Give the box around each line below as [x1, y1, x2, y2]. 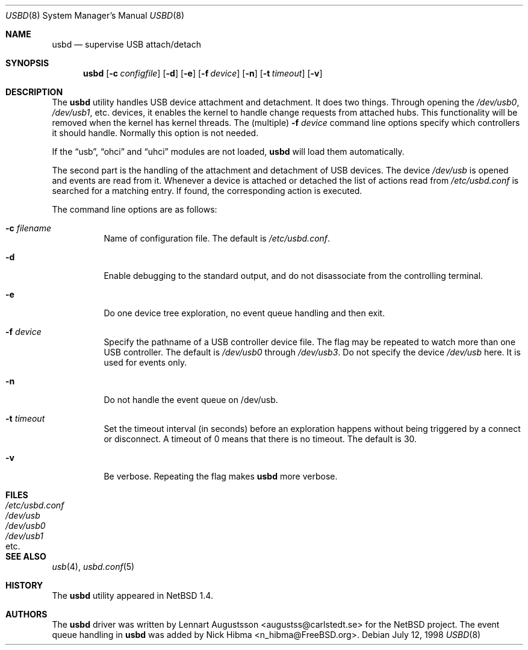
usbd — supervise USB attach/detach [52, 39, 202, 49]
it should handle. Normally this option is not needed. [52, 128, 259, 138]
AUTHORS [5, 609, 48, 619]
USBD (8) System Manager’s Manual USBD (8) [5, 10, 185, 20]
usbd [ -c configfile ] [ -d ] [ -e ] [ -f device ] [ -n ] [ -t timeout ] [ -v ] [83, 68, 323, 78]
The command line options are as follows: [52, 204, 217, 214]
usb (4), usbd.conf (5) [52, 561, 135, 572]
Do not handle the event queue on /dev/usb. [104, 395, 278, 405]
